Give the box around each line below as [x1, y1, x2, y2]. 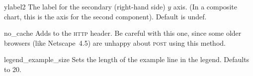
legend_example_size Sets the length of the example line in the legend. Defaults [4, 54, 250, 65]
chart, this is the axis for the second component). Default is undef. [4, 11, 207, 21]
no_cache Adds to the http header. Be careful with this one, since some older [4, 28, 242, 38]
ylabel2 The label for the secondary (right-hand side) [4, 1, 166, 11]
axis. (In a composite [173, 1, 237, 11]
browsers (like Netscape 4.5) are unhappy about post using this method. [4, 37, 226, 48]
